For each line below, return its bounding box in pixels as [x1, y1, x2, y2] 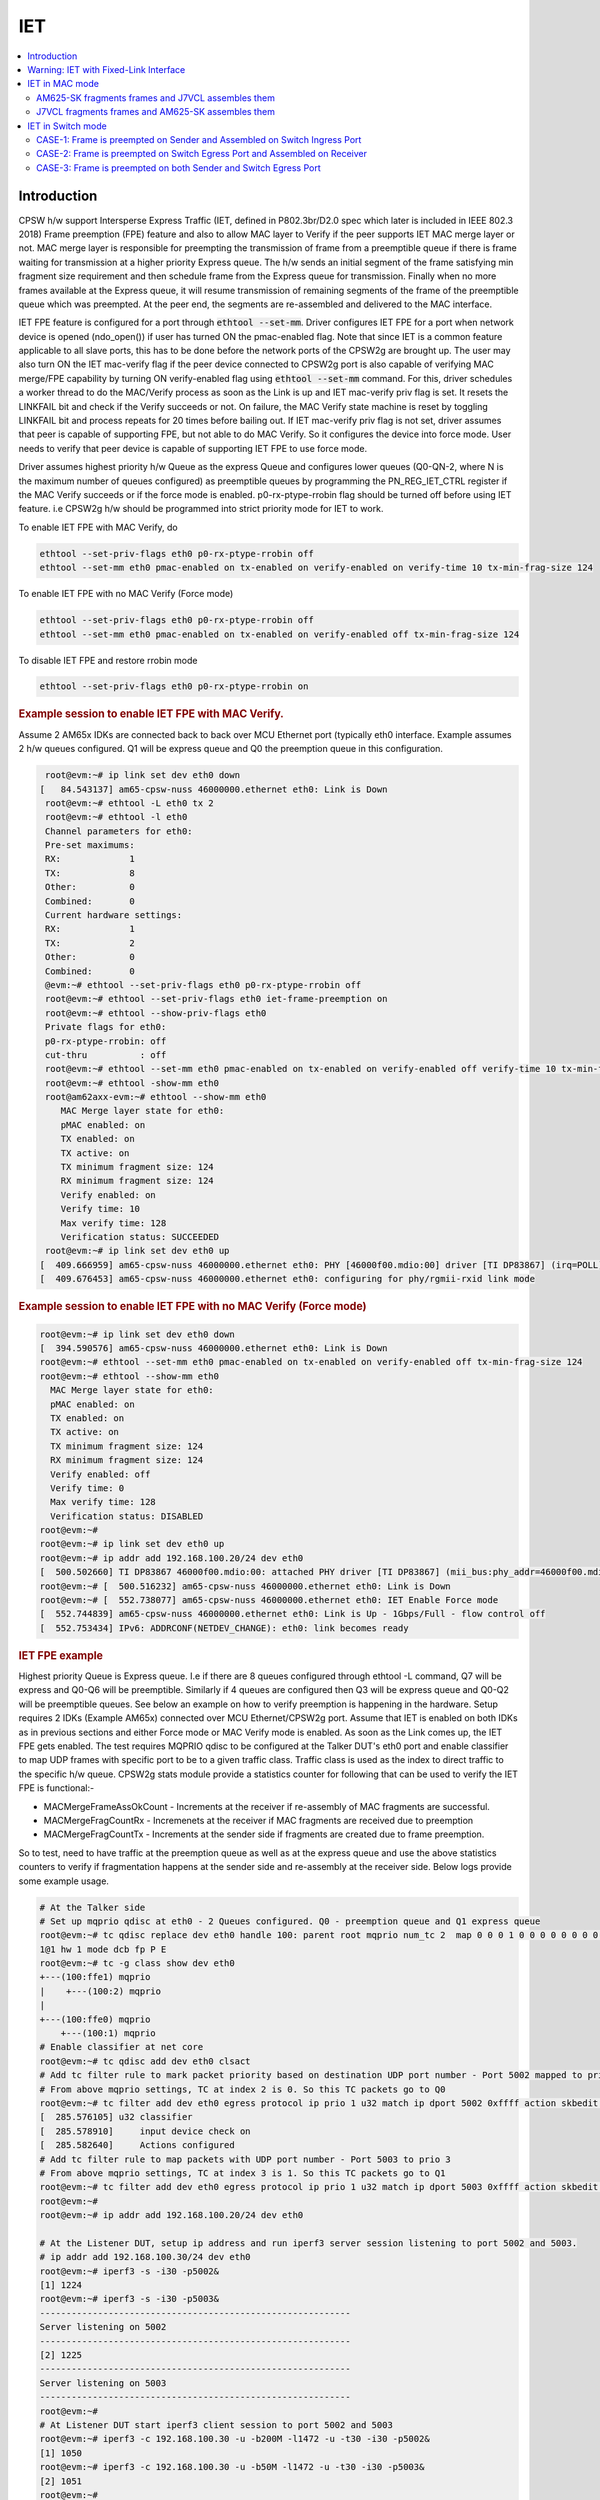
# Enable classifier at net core [39, 2041, 204, 2053]
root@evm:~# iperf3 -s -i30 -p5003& [39, 2293, 220, 2305]
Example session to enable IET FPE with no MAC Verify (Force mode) [18, 1300, 367, 1314]
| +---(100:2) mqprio [39, 1985, 162, 1997]
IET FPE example [18, 1648, 104, 1662]
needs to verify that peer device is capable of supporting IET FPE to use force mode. [18, 442, 368, 454]
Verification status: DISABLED [50, 1510, 204, 1522]
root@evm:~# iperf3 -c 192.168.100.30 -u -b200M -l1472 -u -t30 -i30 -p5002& [39, 2433, 430, 2445]
